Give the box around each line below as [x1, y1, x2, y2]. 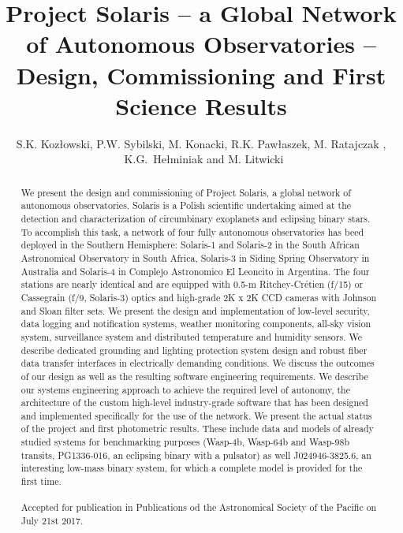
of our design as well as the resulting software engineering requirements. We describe [21, 369, 368, 382]
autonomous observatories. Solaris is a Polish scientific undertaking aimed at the [21, 199, 352, 212]
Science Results [115, 89, 287, 121]
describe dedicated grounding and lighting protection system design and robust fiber [21, 343, 368, 356]
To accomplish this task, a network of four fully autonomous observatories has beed [21, 225, 364, 238]
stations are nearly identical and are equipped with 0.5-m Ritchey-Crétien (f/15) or [21, 278, 364, 291]
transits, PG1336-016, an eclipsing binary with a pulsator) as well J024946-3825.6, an [21, 448, 371, 461]
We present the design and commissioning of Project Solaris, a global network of [21, 185, 351, 199]
